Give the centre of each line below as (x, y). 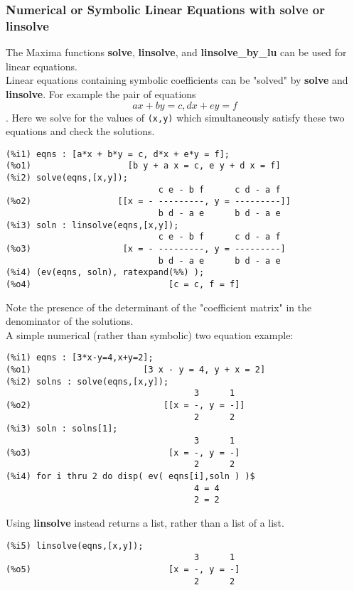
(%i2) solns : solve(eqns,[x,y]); (87, 381)
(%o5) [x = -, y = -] (123, 569)
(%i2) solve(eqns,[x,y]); (67, 178)
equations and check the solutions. (80, 131)
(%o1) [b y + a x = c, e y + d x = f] (143, 166)
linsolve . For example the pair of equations (101, 93)
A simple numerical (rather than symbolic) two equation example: (150, 334)
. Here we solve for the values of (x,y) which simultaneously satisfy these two (175, 117)
